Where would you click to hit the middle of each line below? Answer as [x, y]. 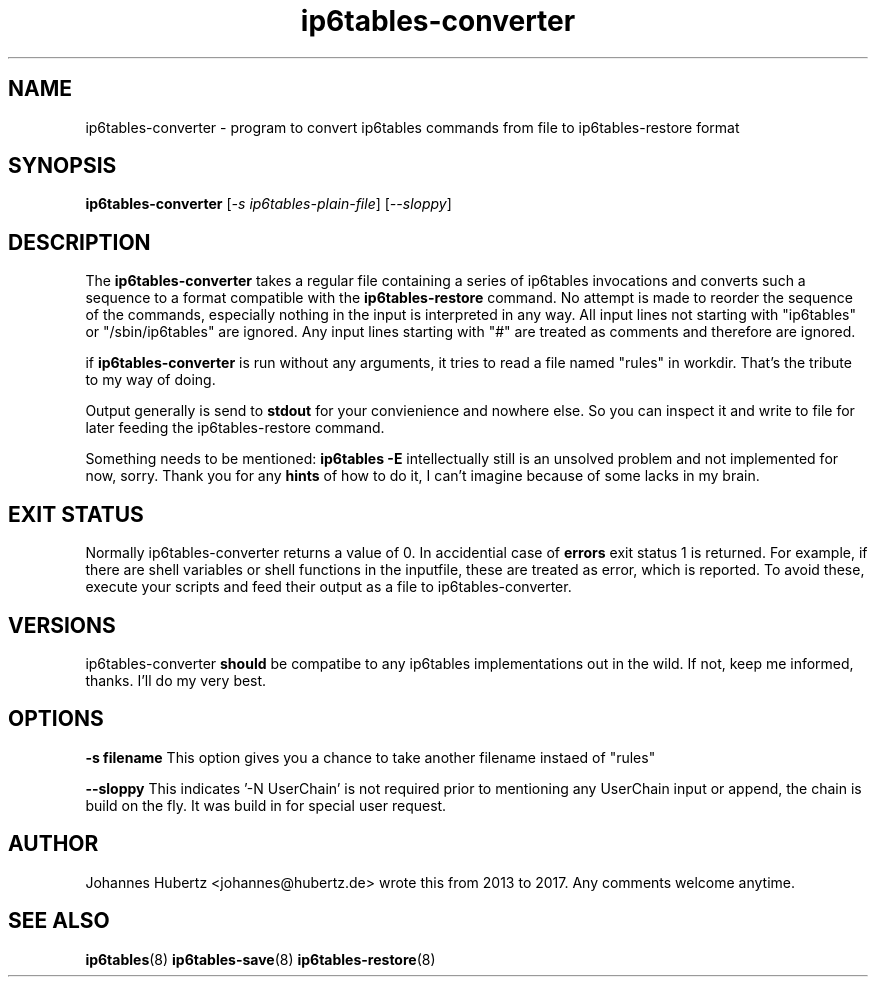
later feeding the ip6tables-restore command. [235, 428]
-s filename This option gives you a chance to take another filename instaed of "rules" [370, 757]
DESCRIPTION [79, 242]
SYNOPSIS [62, 166]
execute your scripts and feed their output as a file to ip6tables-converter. [328, 587]
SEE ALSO [59, 921]
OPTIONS [56, 719]
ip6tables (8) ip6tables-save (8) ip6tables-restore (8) [260, 959]
